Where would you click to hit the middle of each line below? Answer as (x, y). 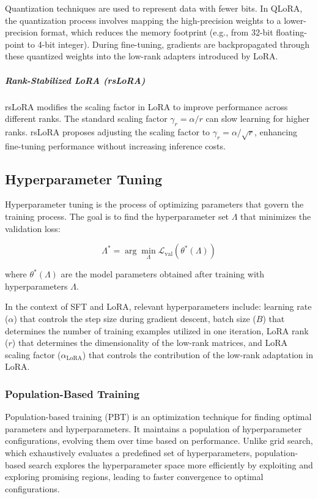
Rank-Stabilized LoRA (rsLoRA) (75, 80)
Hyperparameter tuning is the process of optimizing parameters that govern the (154, 204)
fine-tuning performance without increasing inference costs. (115, 145)
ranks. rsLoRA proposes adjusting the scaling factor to (108, 131)
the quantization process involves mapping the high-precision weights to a (143, 20)
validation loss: (33, 228)
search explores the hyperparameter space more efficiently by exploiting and (171, 464)
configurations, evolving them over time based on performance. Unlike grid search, (159, 441)
